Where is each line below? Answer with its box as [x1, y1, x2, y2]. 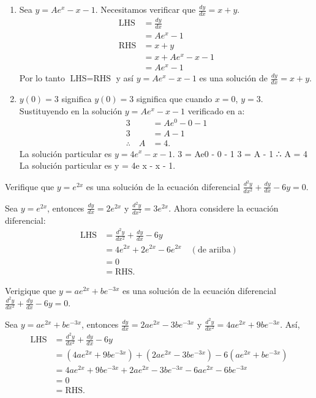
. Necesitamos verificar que [95, 3, 196, 15]
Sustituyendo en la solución [19, 104, 122, 117]
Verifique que [5, 180, 55, 193]
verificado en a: [187, 104, 245, 117]
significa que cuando [136, 92, 213, 105]
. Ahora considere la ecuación [168, 201, 279, 214]
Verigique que [5, 284, 56, 297]
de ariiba [197, 245, 231, 254]
